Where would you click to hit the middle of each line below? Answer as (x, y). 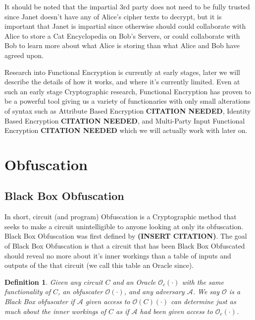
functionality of (28, 291)
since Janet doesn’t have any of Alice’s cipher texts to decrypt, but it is (113, 16)
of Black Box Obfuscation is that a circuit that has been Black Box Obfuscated (125, 246)
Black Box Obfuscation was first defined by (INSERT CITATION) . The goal (126, 236)
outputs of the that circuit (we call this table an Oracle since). (99, 265)
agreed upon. (24, 55)
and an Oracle (134, 282)
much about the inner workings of (55, 311)
